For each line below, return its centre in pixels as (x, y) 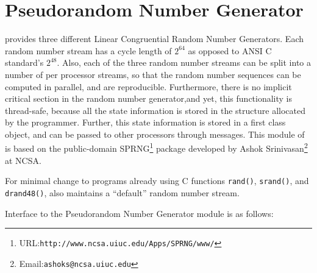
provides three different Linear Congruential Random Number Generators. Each (154, 39)
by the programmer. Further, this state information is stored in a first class (145, 122)
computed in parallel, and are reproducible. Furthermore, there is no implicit (148, 86)
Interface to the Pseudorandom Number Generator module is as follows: (139, 213)
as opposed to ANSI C (230, 50)
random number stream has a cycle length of (88, 50)
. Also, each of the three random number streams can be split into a (184, 62)
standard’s (24, 62)
